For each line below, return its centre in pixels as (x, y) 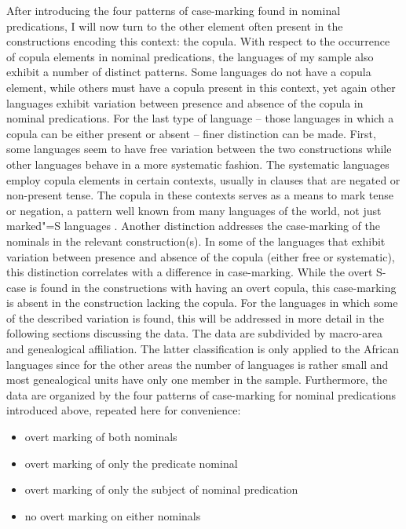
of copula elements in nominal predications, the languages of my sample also (190, 56)
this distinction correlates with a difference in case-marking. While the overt (190, 272)
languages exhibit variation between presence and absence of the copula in (185, 102)
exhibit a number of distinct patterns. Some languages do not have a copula (189, 72)
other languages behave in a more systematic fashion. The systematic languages (198, 164)
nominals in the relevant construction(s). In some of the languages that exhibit (196, 241)
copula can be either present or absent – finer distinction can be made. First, (191, 133)
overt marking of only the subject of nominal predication (161, 489)
